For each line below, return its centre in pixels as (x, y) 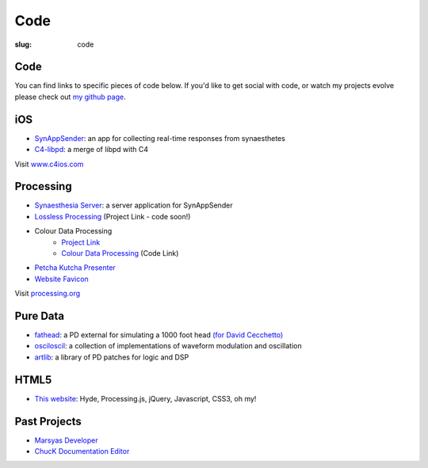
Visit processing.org (48, 294)
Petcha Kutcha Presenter (75, 268)
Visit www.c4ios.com (49, 164)
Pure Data (40, 316)
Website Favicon (61, 279)
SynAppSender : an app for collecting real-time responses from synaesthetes (160, 138)
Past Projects (48, 421)
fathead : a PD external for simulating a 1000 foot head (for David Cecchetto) (159, 335)
